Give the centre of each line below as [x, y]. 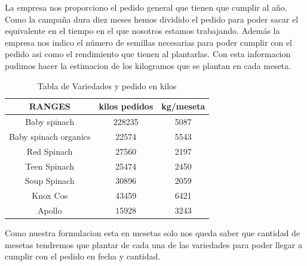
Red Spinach [50, 151]
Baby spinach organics [50, 136]
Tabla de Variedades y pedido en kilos [107, 85]
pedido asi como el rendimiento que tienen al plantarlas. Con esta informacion [148, 54]
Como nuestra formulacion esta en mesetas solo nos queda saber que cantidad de [153, 233]
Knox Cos [50, 195]
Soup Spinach [50, 181]
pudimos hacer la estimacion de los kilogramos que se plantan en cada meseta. [148, 65]
